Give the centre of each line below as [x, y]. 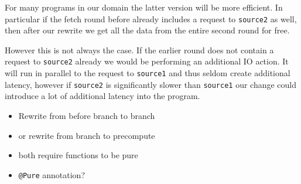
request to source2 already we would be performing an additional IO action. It [147, 61]
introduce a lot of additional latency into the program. [102, 96]
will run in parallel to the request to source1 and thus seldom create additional [148, 73]
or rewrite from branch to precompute [87, 135]
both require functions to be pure [78, 155]
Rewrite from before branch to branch [87, 115]
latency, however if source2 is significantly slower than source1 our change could [151, 84]
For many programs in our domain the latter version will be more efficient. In [144, 7]
